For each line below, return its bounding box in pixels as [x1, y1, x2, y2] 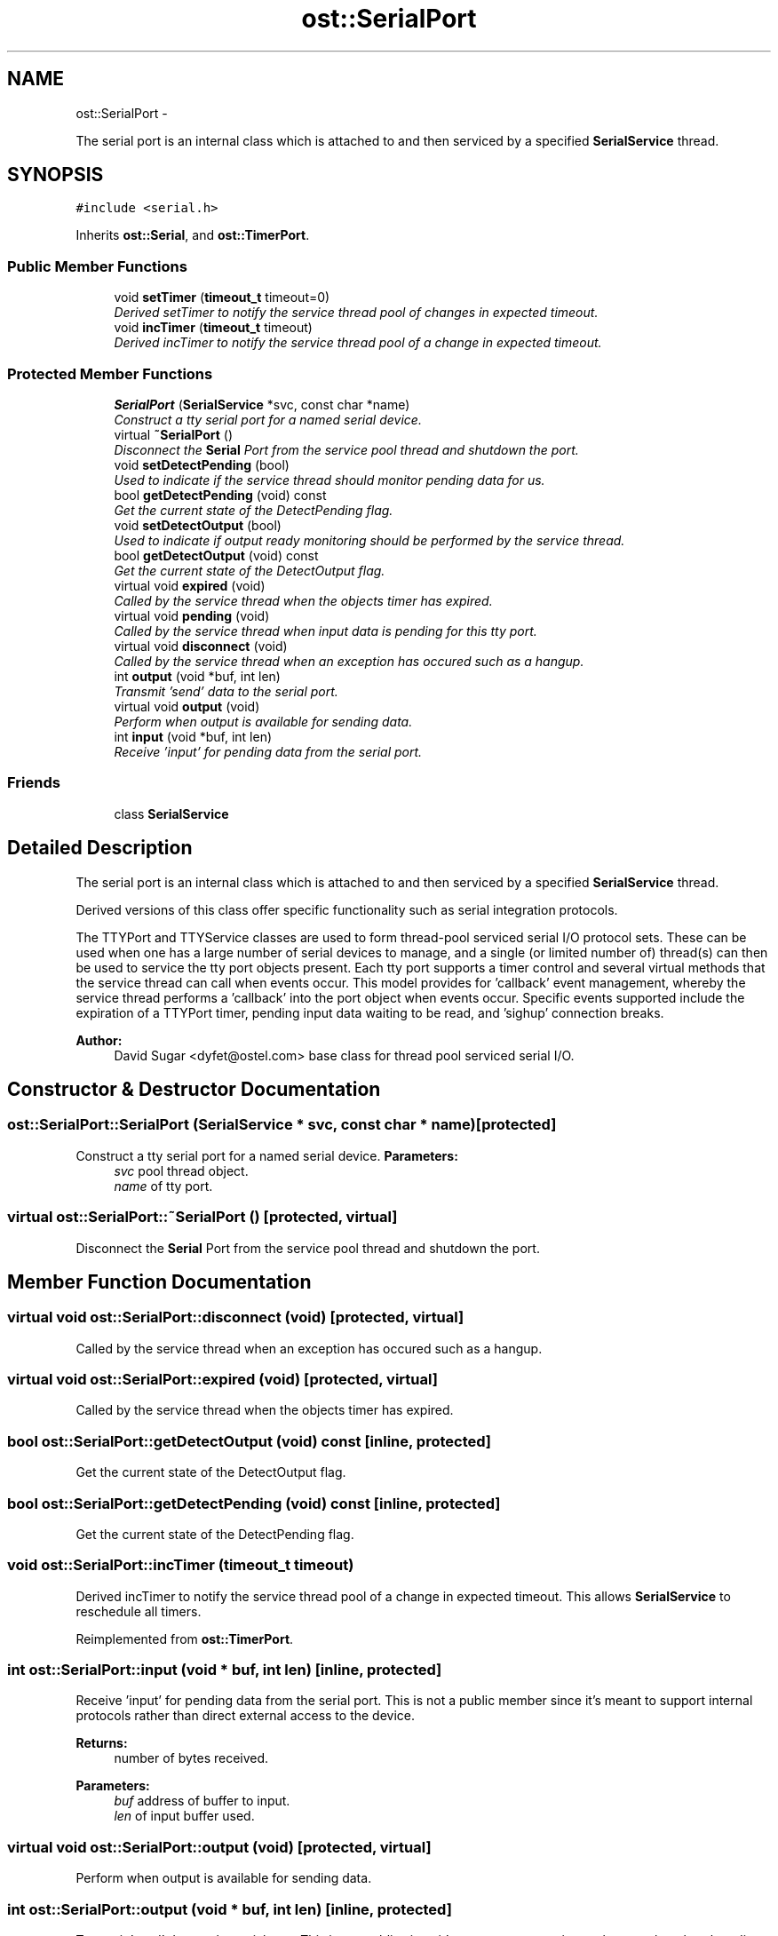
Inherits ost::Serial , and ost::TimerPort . [75, 227, 310, 243]
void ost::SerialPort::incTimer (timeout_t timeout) [7, 1556, 354, 1575]
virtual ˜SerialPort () [114, 426, 234, 442]
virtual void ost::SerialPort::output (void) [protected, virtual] [7, 1837, 432, 1856]
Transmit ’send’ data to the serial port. [114, 683, 338, 699]
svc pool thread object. [114, 1162, 249, 1178]
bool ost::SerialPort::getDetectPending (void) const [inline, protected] [7, 1494, 501, 1512]
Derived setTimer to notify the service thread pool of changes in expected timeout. [114, 305, 599, 321]
